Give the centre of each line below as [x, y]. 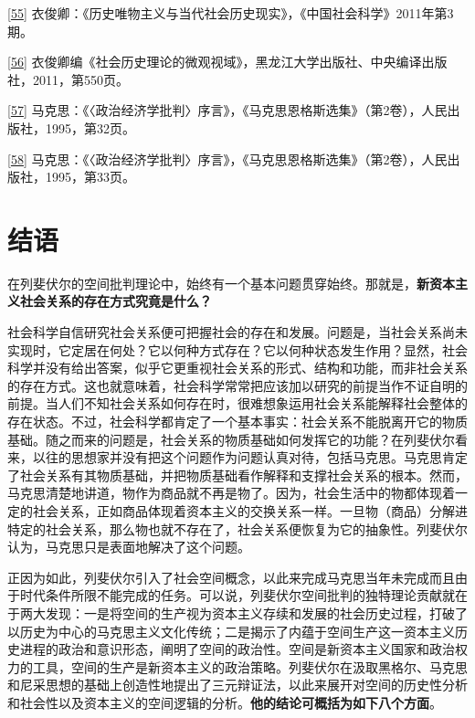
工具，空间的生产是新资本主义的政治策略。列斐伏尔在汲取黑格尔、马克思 [250, 666]
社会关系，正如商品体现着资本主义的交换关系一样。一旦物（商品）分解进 [250, 511]
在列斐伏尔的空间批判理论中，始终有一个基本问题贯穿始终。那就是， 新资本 [231, 283]
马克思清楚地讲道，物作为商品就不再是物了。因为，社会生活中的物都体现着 [231, 493]
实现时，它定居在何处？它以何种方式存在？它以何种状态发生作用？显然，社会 [237, 349]
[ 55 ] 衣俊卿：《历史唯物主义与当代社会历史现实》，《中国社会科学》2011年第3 [231, 13]
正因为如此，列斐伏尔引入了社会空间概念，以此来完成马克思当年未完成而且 [231, 577]
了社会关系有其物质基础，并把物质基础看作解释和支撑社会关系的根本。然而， [237, 475]
